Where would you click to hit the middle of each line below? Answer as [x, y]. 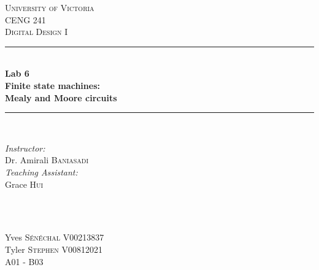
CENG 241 [25, 19]
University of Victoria [50, 7]
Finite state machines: [52, 85]
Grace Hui [24, 184]
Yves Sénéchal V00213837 [55, 237]
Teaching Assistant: [41, 172]
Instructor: [25, 148]
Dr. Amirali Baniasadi [47, 160]
